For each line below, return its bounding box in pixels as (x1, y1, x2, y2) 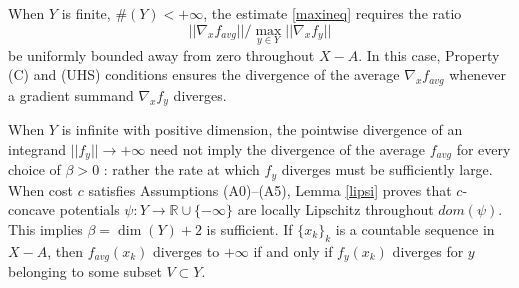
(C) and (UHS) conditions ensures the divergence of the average (8, 64, 400, 85)
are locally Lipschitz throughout (237, 199, 434, 220)
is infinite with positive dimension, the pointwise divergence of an (61, 119, 463, 140)
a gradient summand (8, 84, 134, 105)
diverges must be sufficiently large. (281, 159, 493, 180)
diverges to (153, 240, 220, 261)
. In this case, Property (358, 44, 500, 65)
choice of (8, 159, 61, 180)
